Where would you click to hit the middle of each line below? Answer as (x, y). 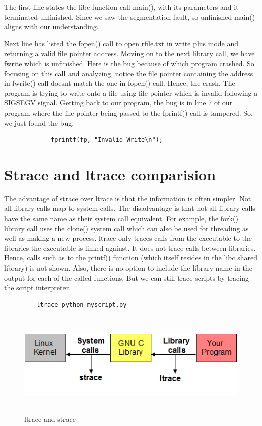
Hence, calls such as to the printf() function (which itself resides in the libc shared (131, 258)
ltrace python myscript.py (82, 305)
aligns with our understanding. (51, 26)
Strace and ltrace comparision (110, 174)
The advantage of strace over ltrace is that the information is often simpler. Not (128, 198)
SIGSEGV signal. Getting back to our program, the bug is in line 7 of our (118, 103)
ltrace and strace (50, 419)
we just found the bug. (39, 122)
